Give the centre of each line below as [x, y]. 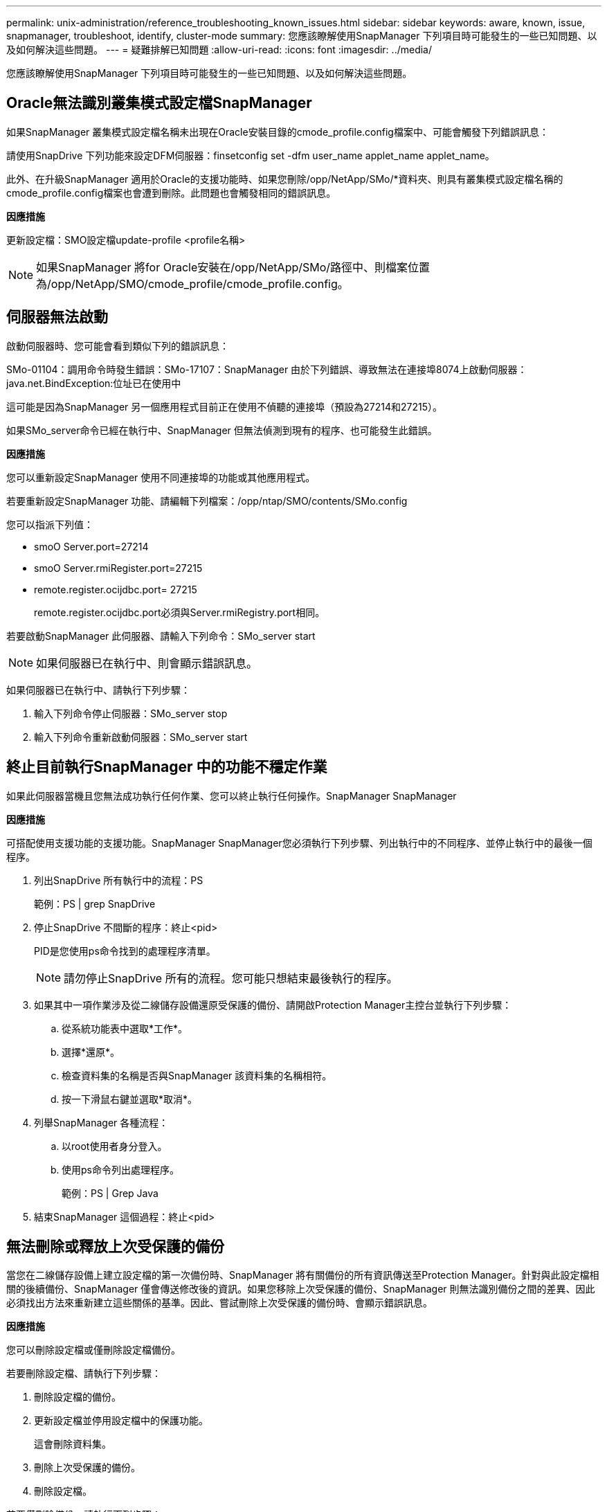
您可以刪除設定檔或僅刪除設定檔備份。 [93, 1350]
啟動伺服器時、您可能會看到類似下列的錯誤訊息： [118, 345]
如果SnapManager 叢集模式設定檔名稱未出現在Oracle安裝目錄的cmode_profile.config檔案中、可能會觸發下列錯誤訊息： [278, 132]
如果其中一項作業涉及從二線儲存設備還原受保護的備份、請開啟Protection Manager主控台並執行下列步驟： [273, 1005]
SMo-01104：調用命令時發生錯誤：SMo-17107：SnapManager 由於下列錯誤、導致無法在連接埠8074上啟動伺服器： [267, 369]
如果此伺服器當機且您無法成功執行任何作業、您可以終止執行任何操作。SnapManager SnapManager [232, 795]
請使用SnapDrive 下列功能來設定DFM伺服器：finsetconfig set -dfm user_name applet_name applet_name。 [251, 155]
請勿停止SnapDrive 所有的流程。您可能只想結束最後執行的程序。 [231, 978]
